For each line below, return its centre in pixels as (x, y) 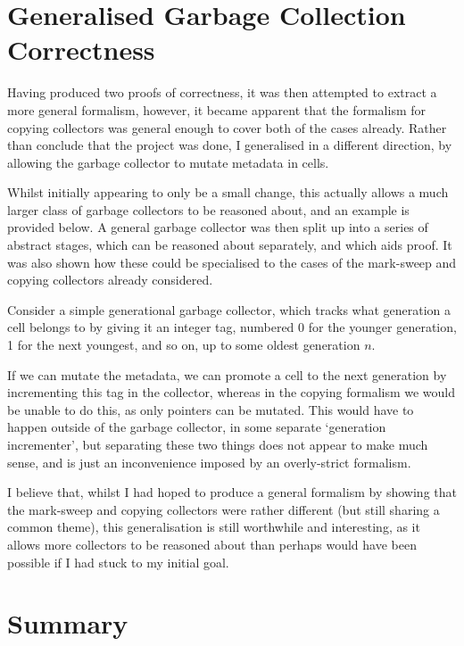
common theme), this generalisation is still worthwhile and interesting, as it (214, 527)
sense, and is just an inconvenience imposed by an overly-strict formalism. (209, 462)
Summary (68, 623)
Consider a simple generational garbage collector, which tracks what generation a (229, 309)
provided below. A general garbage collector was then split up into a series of (218, 227)
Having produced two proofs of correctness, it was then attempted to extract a (222, 92)
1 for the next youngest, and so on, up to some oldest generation (184, 345)
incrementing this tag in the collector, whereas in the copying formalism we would (232, 392)
